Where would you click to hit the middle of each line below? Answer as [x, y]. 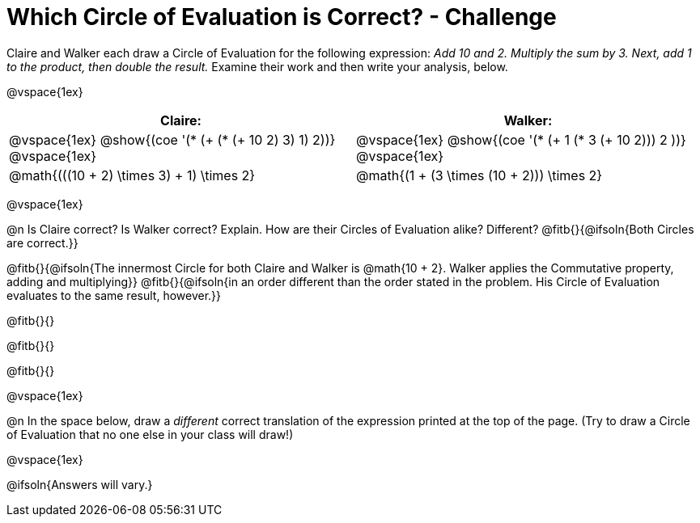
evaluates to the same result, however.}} [114, 295]
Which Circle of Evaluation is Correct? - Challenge [282, 17]
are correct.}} [42, 243]
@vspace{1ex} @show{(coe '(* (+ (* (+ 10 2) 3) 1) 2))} [172, 139]
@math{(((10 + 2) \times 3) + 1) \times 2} [132, 175]
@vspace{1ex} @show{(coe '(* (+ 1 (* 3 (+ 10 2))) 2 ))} [521, 139]
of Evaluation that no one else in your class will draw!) [150, 434]
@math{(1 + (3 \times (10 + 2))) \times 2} [479, 175]
